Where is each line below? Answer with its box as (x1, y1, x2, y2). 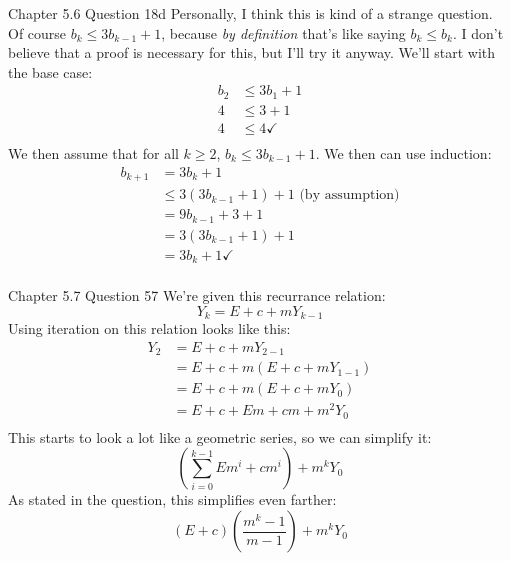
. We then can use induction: (315, 142, 492, 163)
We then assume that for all (8, 142, 179, 163)
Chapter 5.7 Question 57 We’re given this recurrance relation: (8, 285, 386, 306)
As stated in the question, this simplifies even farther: (8, 489, 337, 510)
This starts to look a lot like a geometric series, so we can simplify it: (8, 426, 432, 447)
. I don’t (452, 22, 504, 43)
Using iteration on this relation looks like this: (8, 318, 291, 339)
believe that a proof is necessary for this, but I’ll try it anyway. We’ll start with (8, 42, 496, 63)
